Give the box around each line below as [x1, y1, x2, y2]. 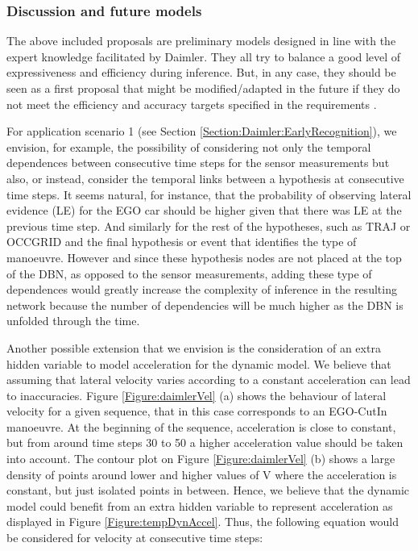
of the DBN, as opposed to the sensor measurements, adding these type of [6, 265, 372, 282]
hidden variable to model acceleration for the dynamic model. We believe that [6, 355, 391, 372]
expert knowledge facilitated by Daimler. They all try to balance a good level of [6, 48, 401, 65]
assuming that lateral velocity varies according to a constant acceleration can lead [6, 371, 411, 388]
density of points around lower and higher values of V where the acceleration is [6, 465, 397, 482]
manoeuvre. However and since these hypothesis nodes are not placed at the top [6, 248, 402, 265]
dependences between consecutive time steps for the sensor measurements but [6, 154, 390, 171]
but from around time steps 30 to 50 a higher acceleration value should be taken [6, 434, 404, 451]
